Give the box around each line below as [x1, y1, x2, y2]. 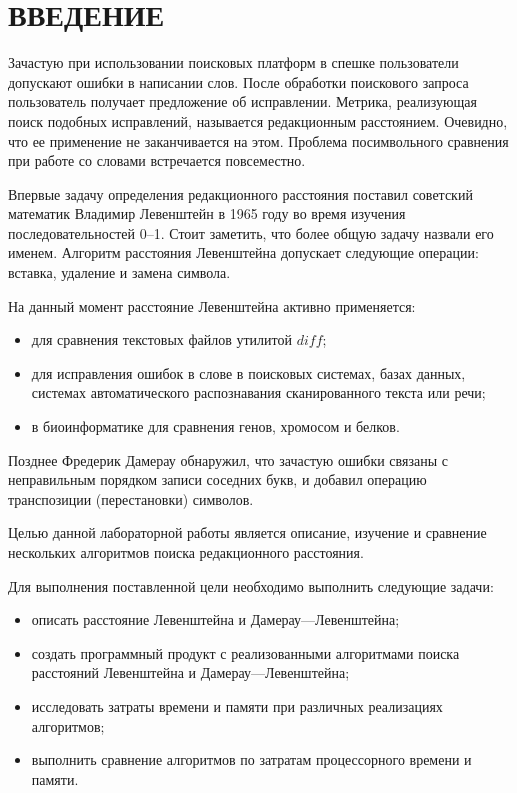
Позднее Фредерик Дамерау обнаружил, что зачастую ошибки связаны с [8, 449, 448, 470]
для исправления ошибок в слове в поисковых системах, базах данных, [31, 362, 466, 383]
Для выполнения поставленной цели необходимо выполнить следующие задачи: [8, 575, 494, 596]
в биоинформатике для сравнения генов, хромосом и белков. [31, 416, 400, 437]
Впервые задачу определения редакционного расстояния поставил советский [8, 183, 473, 204]
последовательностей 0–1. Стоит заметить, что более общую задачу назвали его [8, 222, 494, 243]
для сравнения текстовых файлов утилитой [31, 329, 292, 350]
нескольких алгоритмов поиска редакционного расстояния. [8, 542, 364, 562]
